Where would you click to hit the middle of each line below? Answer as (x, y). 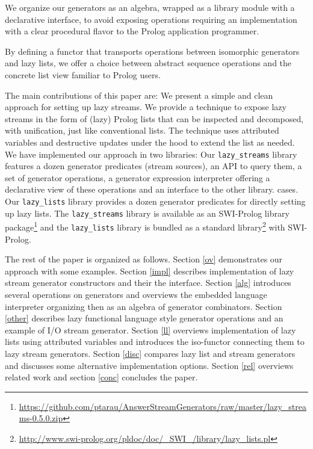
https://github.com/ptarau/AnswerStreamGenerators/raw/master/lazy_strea (163, 406)
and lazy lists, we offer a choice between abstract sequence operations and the (148, 63)
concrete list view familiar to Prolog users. (83, 74)
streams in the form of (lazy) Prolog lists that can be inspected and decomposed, (154, 118)
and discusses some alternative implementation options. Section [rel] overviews (149, 365)
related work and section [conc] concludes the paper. (101, 377)
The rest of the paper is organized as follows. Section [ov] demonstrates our (144, 259)
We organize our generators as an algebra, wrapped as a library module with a (150, 7)
